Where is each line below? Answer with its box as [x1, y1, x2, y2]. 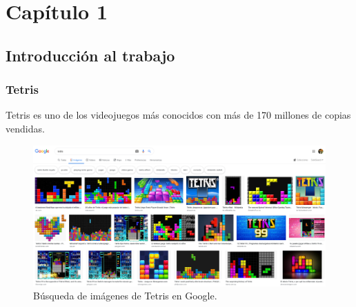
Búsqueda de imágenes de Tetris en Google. [33, 288, 217, 303]
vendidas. [6, 121, 45, 135]
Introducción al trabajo [6, 44, 175, 66]
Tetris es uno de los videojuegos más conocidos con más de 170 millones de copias [6, 108, 351, 122]
